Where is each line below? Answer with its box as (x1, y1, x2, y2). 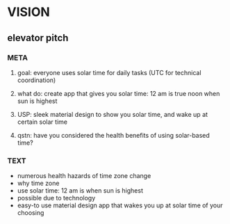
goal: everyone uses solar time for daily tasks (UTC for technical (17, 68, 202, 77)
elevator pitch (7, 32, 69, 44)
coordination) (17, 76, 56, 84)
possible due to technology (17, 194, 96, 202)
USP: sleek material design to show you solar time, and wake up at (17, 110, 208, 118)
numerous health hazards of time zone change (17, 172, 151, 180)
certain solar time (17, 118, 68, 126)
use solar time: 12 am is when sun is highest (17, 186, 144, 195)
